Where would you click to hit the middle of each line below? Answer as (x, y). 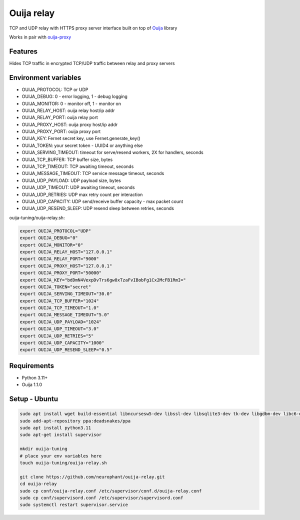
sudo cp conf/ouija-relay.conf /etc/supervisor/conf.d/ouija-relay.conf (111, 491)
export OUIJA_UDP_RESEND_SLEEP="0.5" (66, 350)
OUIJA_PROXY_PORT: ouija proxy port (61, 131)
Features (23, 51)
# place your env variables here (61, 456)
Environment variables (45, 77)
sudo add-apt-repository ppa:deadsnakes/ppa (75, 421)
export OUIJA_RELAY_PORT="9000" (59, 259)
